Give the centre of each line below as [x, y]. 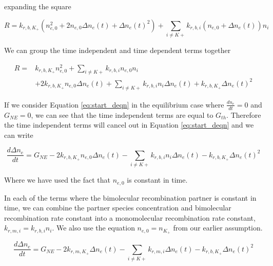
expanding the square [38, 6]
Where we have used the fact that [57, 180]
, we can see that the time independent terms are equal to [122, 114]
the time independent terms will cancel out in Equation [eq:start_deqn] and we [129, 125]
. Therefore [244, 114]
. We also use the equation [93, 228]
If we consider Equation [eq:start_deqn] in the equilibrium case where [114, 104]
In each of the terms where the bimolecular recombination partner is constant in [130, 197]
